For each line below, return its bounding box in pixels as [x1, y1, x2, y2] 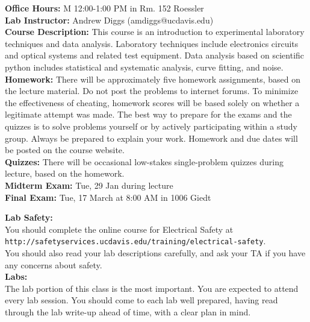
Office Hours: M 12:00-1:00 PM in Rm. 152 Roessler [5, 2, 204, 14]
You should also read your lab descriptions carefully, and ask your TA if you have [5, 246, 306, 259]
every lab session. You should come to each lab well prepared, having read [5, 294, 278, 306]
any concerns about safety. [5, 258, 102, 271]
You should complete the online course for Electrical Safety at [5, 223, 234, 235]
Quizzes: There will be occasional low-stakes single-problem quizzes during [5, 155, 284, 168]
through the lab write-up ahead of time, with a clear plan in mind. [5, 305, 251, 318]
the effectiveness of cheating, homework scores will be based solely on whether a [5, 96, 300, 109]
